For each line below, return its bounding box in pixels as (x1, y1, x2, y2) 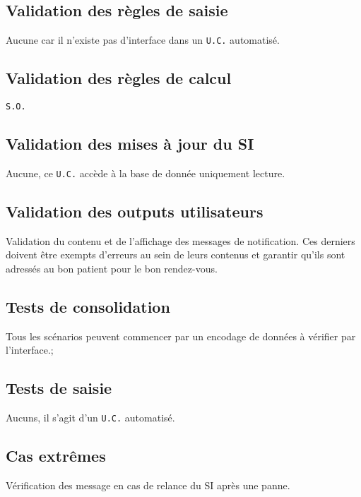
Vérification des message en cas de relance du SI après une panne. (6, 478, 290, 493)
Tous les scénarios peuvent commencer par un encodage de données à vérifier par (6, 328, 356, 343)
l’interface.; (6, 342, 54, 357)
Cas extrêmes (6, 445, 106, 467)
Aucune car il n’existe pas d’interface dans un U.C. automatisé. (6, 32, 280, 47)
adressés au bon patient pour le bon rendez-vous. (6, 261, 218, 275)
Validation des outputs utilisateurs (6, 200, 264, 222)
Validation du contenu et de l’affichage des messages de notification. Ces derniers (6, 233, 355, 248)
